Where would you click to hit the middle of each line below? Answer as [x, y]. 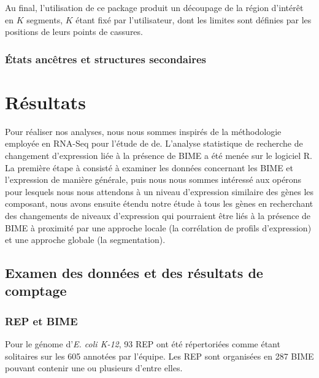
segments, [45, 19]
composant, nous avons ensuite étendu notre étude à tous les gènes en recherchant [159, 203]
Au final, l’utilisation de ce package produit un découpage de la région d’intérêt [154, 7]
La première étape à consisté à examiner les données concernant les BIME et [149, 167]
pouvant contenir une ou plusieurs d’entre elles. [94, 368]
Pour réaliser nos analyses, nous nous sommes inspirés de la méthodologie [143, 131]
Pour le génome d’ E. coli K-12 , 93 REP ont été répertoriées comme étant [143, 344]
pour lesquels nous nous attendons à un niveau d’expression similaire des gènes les [159, 191]
